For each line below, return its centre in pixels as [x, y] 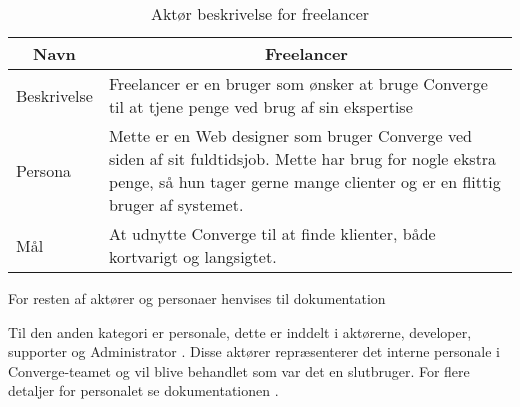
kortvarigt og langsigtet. [192, 256]
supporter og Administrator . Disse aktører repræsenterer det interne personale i [254, 351]
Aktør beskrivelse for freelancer [260, 13]
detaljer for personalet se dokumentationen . [143, 390]
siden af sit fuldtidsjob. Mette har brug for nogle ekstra [302, 158]
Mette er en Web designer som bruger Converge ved [290, 135]
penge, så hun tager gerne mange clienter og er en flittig [304, 181]
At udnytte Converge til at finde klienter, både [272, 233]
